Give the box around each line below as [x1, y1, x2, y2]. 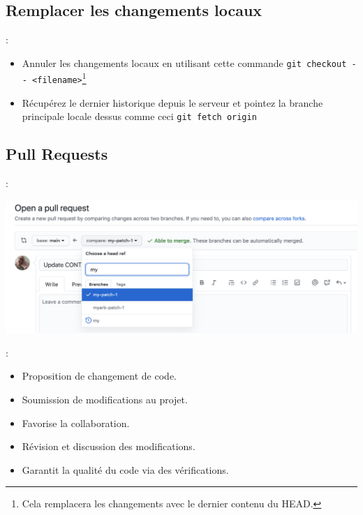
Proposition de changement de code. [22, 368, 177, 383]
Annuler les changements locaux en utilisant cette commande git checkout [22, 55, 347, 70]
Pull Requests [6, 143, 108, 165]
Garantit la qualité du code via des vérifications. [22, 462, 229, 477]
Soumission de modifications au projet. [22, 392, 188, 407]
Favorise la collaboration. [22, 415, 130, 430]
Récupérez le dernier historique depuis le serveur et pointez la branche [22, 95, 323, 110]
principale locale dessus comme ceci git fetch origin [22, 109, 257, 124]
